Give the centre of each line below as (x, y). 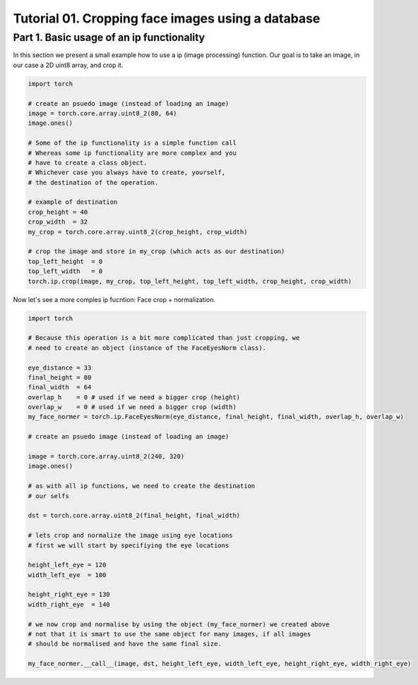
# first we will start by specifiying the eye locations (129, 545)
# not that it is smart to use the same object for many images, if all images (169, 634)
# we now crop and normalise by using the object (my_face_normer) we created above (179, 624)
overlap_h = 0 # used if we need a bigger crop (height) (134, 397)
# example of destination (73, 202)
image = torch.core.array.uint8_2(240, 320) (106, 456)
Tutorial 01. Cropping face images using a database (167, 18)
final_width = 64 (60, 387)
